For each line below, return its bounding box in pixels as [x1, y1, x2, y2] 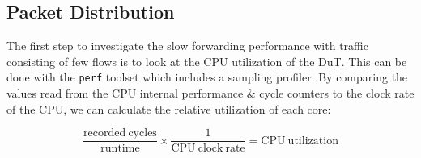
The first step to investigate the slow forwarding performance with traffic [6, 37, 368, 54]
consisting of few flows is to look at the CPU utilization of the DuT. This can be [6, 52, 407, 69]
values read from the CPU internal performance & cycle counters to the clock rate [6, 85, 415, 102]
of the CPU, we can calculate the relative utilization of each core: [6, 100, 331, 117]
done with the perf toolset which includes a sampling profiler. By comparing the [6, 69, 408, 85]
